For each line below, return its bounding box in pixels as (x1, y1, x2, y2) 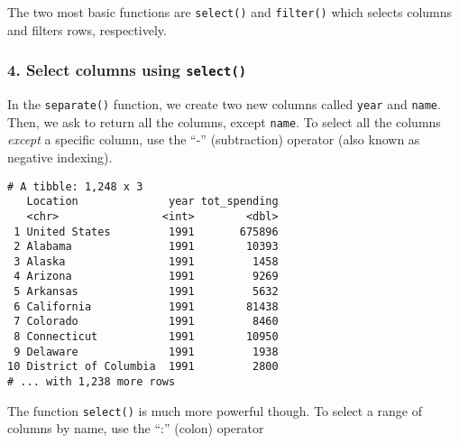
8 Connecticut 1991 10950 (14, 330, 279, 344)
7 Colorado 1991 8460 (14, 315, 279, 328)
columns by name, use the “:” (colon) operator (7, 419, 264, 438)
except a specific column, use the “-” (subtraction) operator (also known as (7, 130, 420, 149)
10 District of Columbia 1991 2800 (7, 360, 279, 374)
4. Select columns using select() (7, 59, 247, 81)
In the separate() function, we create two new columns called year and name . (7, 95, 441, 114)
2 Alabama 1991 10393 (14, 240, 279, 254)
